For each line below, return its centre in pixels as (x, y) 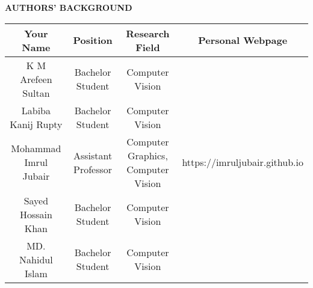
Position (93, 40)
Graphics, (147, 155)
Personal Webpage (243, 40)
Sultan (36, 93)
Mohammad (36, 149)
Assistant (93, 155)
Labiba (36, 110)
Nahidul (36, 259)
